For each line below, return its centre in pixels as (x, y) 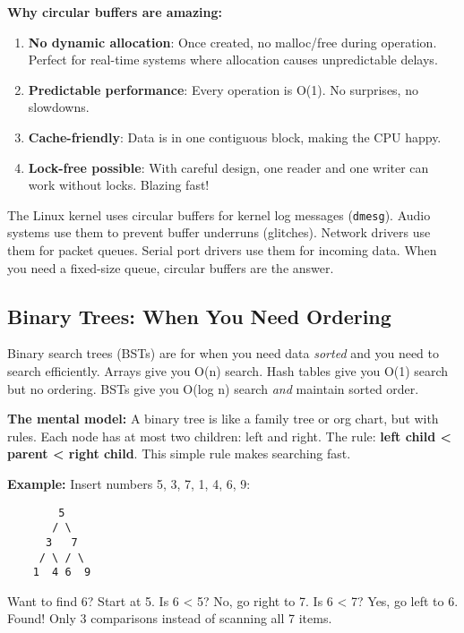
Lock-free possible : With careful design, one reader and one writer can (228, 167)
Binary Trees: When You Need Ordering (199, 316)
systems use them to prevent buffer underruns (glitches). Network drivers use (219, 232)
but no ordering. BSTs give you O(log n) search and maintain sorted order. (213, 388)
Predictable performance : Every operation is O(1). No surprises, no (223, 89)
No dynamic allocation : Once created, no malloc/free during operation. (232, 42)
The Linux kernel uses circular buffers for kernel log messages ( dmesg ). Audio (219, 214)
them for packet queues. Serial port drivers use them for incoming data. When (222, 250)
